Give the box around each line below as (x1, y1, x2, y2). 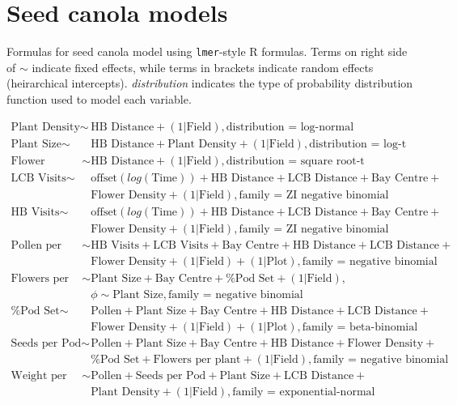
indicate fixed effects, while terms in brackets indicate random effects (32, 58, 374, 75)
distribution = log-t (309, 138, 407, 150)
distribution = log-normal (226, 121, 354, 133)
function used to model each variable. (6, 90, 192, 107)
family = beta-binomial (302, 321, 418, 333)
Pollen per (11, 239, 62, 251)
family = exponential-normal (232, 386, 375, 399)
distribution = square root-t (226, 155, 365, 167)
